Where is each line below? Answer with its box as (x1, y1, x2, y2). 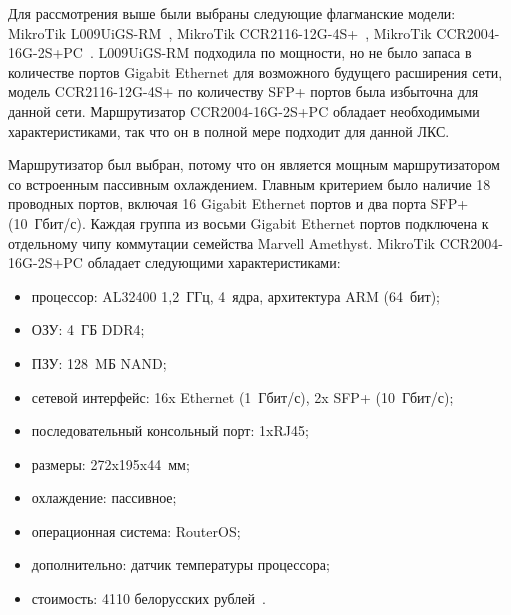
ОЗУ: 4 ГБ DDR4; (31, 319, 145, 340)
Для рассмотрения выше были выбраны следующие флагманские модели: (8, 3, 456, 23)
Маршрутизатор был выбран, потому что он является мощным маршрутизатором (8, 154, 500, 175)
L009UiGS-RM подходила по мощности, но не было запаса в (98, 42, 472, 63)
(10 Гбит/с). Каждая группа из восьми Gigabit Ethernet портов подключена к (8, 212, 489, 233)
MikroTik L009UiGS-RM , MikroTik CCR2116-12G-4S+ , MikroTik (8, 22, 432, 43)
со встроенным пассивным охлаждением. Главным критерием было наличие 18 (8, 173, 491, 194)
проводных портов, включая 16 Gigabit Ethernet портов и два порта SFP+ (8, 193, 469, 214)
